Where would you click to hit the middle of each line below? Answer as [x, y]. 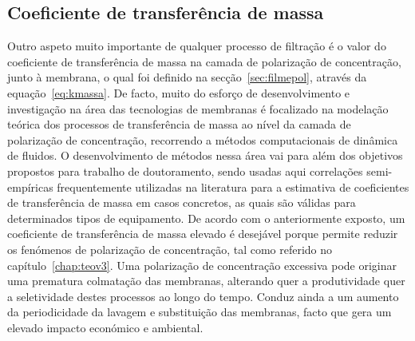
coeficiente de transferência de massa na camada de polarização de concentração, [204, 61]
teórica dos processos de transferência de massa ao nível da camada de [179, 124]
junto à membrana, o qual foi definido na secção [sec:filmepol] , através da [187, 77]
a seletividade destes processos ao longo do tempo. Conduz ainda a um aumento [203, 296]
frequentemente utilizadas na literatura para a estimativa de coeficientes [233, 186]
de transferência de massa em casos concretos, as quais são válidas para [182, 202]
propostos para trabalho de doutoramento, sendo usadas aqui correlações [185, 170]
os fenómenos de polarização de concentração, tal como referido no [170, 249]
